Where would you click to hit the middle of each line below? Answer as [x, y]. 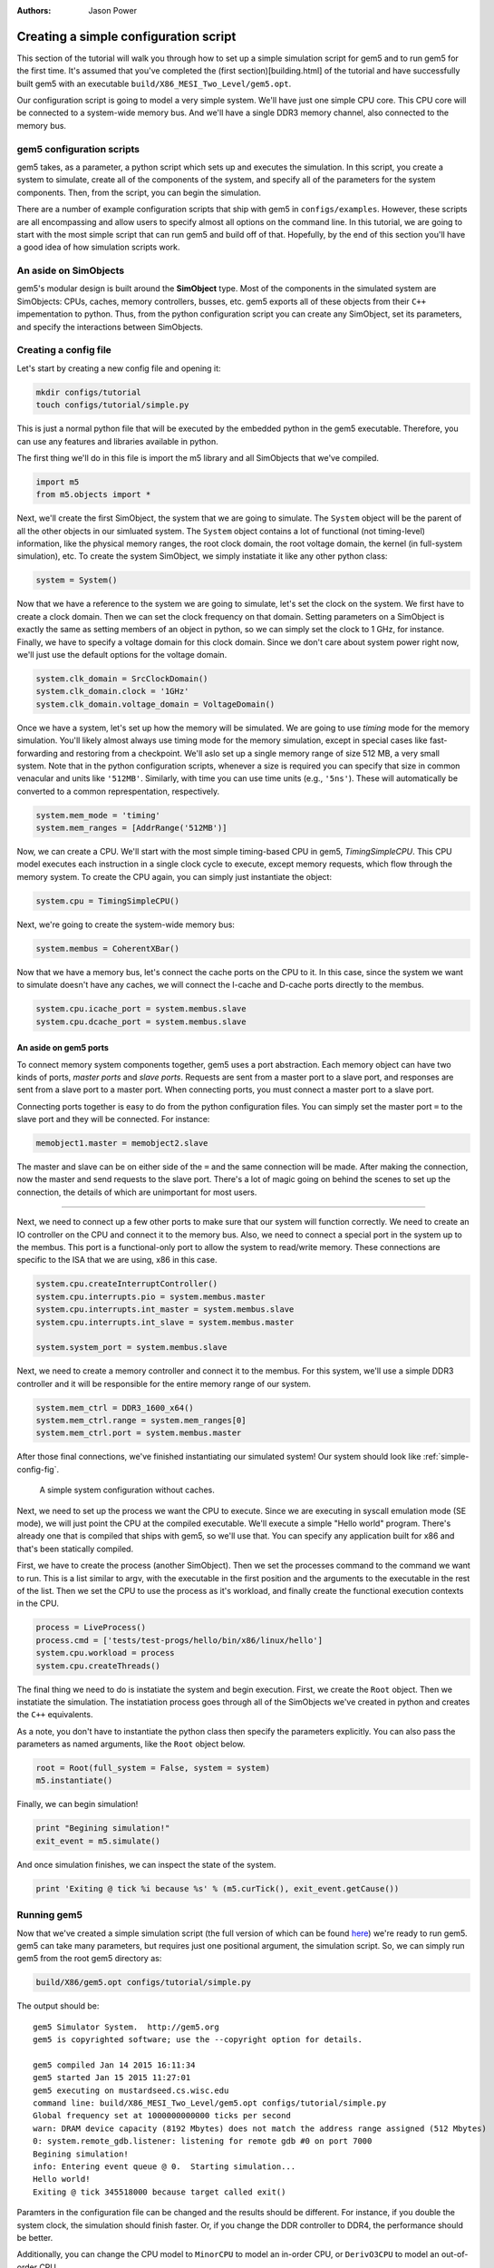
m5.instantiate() [74, 1781]
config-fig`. [38, 1469]
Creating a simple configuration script [126, 36]
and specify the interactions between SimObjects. [110, 327]
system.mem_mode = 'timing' [98, 815]
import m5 [58, 482]
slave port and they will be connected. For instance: [113, 1119]
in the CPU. [38, 1603]
